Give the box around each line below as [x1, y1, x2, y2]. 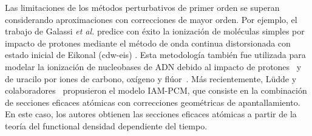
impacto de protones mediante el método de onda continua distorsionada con [5, 36, 291, 49]
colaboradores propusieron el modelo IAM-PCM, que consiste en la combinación [5, 84, 307, 97]
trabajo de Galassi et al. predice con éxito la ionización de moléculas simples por [5, 25, 305, 37]
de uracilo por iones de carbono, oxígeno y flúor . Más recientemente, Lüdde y [5, 72, 297, 85]
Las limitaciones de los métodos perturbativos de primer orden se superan [5, 1, 280, 13]
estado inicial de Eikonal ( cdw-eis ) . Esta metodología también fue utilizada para [5, 48, 306, 61]
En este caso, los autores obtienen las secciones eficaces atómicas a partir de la [5, 108, 297, 120]
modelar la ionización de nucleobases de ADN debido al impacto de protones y [5, 60, 302, 73]
